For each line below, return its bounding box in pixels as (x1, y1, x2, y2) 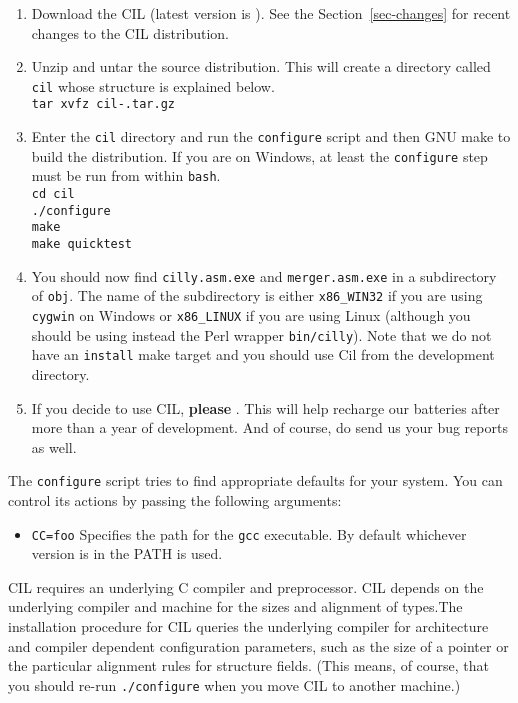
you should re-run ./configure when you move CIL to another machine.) (8, 674, 461, 695)
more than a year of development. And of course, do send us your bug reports (31, 417, 508, 438)
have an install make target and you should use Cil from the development (31, 344, 495, 365)
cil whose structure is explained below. (31, 75, 275, 96)
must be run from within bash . (31, 165, 221, 186)
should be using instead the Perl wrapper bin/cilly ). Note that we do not (31, 324, 492, 345)
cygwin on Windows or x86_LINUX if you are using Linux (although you (31, 305, 471, 325)
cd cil (31, 187, 75, 202)
